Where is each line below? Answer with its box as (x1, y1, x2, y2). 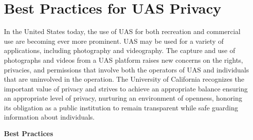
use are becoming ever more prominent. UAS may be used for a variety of (4, 35, 224, 46)
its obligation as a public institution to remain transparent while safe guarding (4, 102, 238, 112)
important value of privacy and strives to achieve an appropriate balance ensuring (4, 83, 248, 93)
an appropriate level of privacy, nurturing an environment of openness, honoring (4, 93, 242, 103)
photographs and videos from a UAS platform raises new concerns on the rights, (4, 54, 243, 65)
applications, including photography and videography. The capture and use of (4, 45, 235, 55)
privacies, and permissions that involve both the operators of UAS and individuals (4, 64, 249, 74)
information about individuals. (4, 112, 95, 122)
